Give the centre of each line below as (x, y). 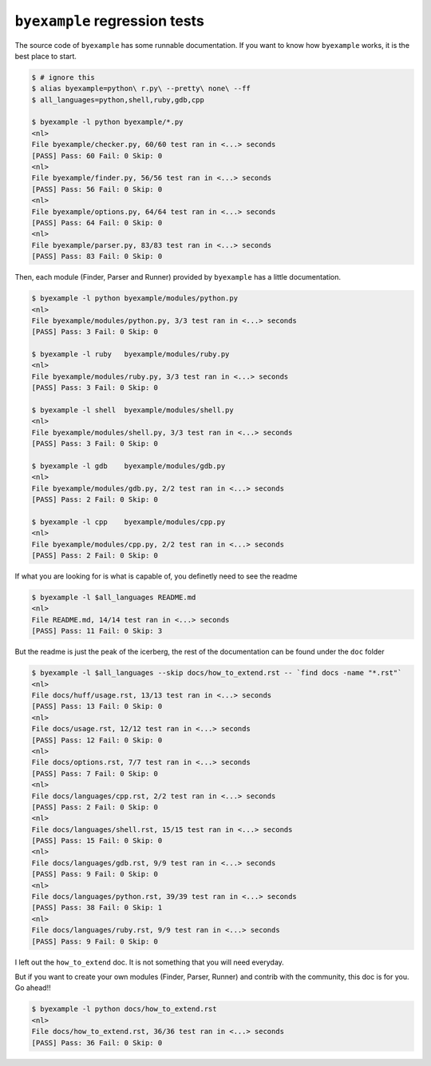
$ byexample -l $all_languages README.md (114, 598)
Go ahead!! (33, 988)
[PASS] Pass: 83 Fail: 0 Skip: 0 (97, 257)
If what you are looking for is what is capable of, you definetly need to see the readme (156, 576)
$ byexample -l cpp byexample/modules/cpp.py (129, 522)
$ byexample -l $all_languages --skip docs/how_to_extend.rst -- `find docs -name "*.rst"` (217, 673)
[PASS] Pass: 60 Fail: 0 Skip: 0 (97, 155)
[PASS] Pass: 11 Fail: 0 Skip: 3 (97, 631)
